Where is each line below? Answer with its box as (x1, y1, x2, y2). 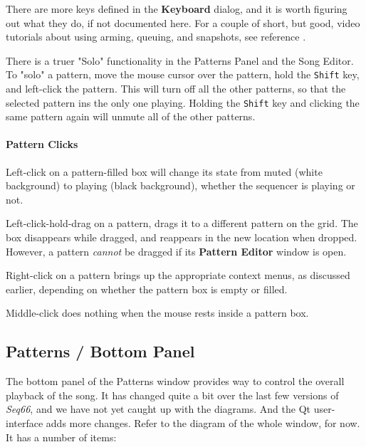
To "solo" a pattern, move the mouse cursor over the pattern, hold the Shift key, (6, 67, 360, 82)
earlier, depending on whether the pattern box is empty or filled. (6, 281, 288, 296)
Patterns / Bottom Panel (6, 340, 195, 362)
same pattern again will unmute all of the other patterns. (6, 109, 256, 124)
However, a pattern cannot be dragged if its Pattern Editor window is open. (6, 243, 347, 258)
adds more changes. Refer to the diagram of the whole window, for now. (46, 416, 360, 430)
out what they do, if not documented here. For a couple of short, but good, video (6, 15, 360, 30)
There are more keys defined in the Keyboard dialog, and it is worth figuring (6, 1, 347, 16)
